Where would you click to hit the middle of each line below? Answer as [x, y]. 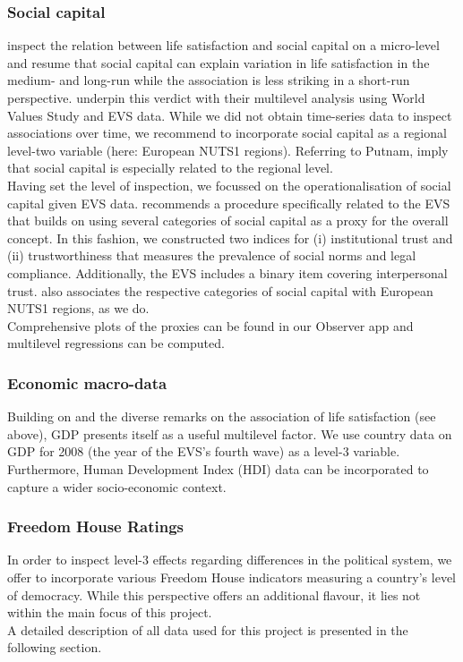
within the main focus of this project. [110, 612]
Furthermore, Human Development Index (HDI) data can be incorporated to [218, 468]
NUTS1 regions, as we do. [78, 308]
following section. [55, 647]
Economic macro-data [87, 382]
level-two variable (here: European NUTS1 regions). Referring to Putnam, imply [228, 150]
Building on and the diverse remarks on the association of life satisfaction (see [222, 416]
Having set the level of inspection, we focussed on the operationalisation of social [229, 185]
